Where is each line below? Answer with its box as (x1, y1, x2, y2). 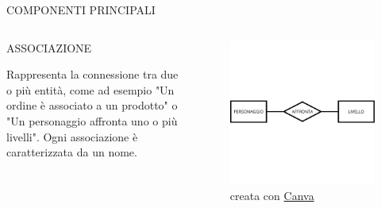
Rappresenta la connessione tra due (6, 66, 179, 83)
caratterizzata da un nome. (6, 144, 137, 160)
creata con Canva (229, 187, 314, 204)
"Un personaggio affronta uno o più (6, 112, 178, 129)
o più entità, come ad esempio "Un (6, 81, 175, 98)
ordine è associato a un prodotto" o (6, 97, 178, 114)
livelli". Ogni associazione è (6, 128, 138, 144)
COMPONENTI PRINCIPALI (6, 2, 156, 17)
